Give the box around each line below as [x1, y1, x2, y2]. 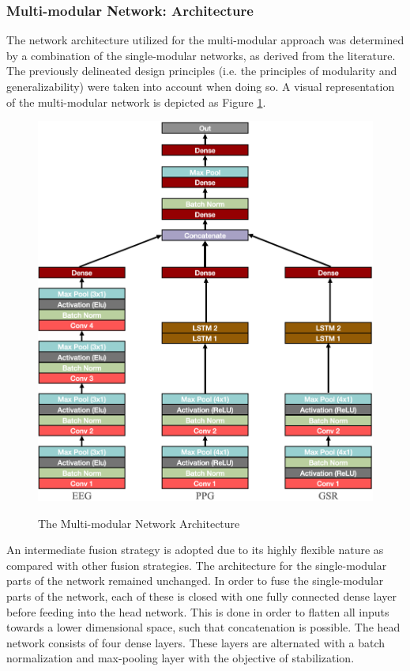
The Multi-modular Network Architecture [38, 515, 240, 531]
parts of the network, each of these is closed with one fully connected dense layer [6, 587, 397, 604]
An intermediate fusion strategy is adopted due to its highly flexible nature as [6, 541, 384, 558]
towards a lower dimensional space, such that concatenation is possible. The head [6, 619, 401, 635]
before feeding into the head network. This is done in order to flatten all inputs [6, 603, 389, 620]
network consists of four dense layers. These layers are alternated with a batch [6, 634, 386, 650]
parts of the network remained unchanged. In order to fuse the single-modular [6, 572, 384, 589]
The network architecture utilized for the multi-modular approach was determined [6, 32, 404, 48]
